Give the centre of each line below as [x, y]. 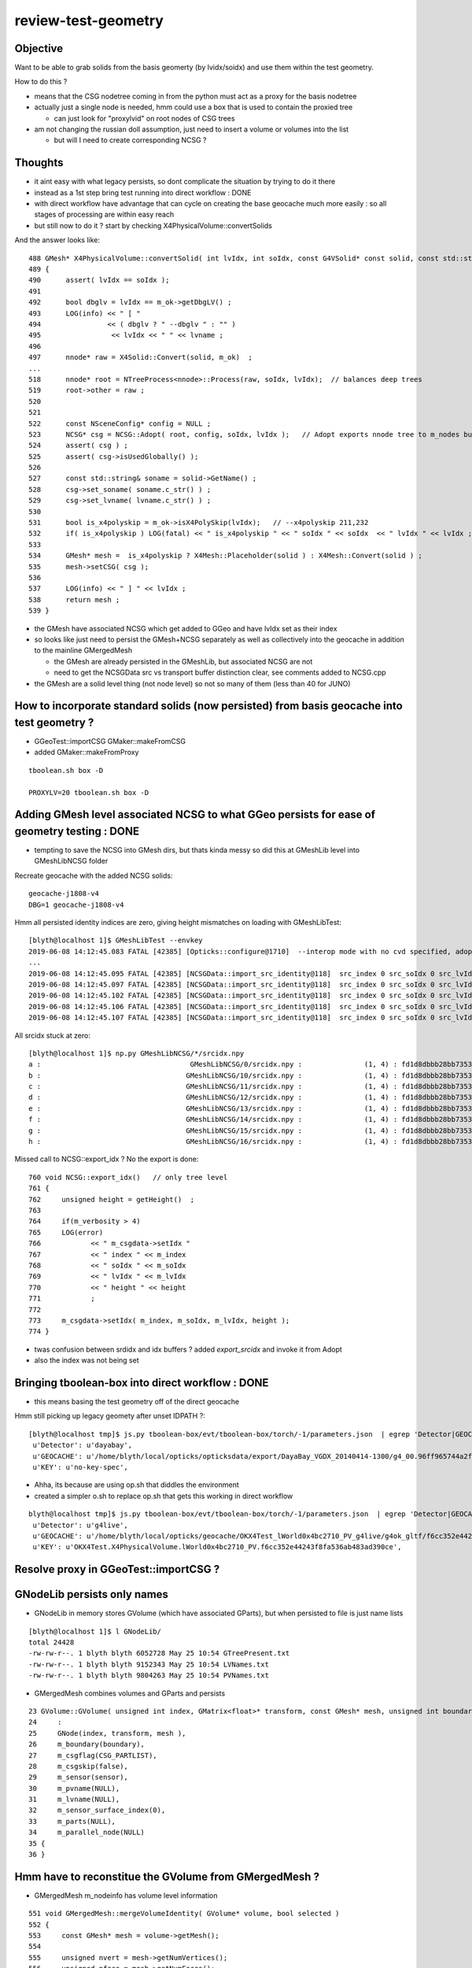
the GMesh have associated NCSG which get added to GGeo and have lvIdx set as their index [186, 628]
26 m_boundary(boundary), [87, 1744]
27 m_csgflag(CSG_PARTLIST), [93, 1755]
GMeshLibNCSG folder [71, 861]
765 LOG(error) [66, 1232]
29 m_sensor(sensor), [79, 1777]
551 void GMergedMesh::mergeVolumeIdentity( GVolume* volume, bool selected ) [184, 1914]
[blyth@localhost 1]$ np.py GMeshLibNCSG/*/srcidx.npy [136, 1053]
